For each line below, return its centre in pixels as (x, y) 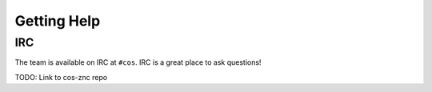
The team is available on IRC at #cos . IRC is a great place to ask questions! (138, 62)
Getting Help (58, 21)
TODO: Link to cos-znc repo (61, 77)
